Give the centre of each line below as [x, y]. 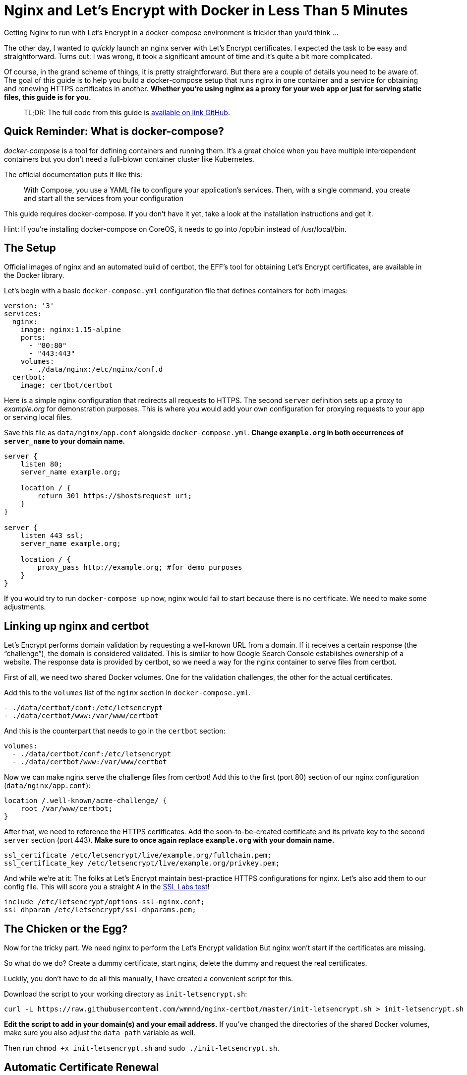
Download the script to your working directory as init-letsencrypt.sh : [126, 994]
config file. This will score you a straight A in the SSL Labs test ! [107, 887]
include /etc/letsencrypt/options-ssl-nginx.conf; [104, 902]
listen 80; [42, 464]
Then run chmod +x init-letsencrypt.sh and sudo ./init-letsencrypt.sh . [142, 1048]
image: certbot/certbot [67, 385]
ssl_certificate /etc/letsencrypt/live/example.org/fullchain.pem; [138, 855]
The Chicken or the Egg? [66, 929]
